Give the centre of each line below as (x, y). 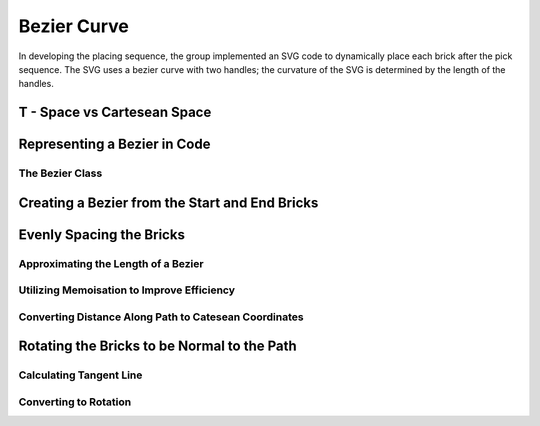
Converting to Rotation (75, 402)
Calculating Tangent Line (80, 375)
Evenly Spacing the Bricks (101, 234)
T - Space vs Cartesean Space (115, 112)
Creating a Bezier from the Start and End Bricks (168, 202)
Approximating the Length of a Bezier (111, 263)
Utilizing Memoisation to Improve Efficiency (126, 290)
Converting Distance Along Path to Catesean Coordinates (161, 317)
